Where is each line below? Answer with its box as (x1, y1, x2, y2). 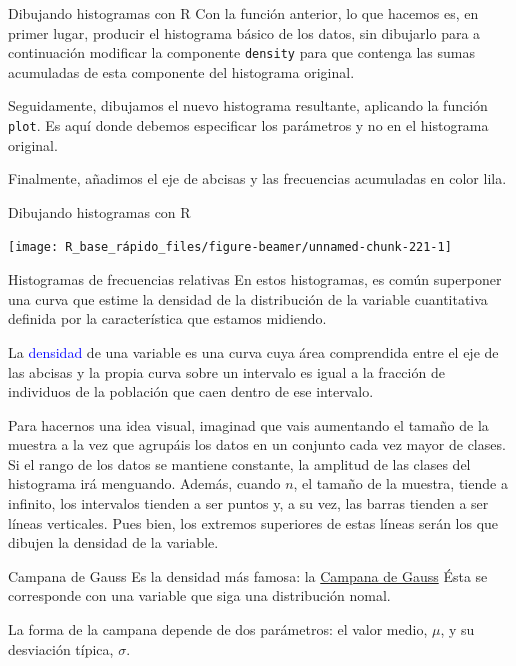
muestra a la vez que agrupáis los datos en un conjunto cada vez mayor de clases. (8, 434, 506, 455)
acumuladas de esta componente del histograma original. (8, 61, 355, 82)
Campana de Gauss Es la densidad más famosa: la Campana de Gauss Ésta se (8, 565, 488, 586)
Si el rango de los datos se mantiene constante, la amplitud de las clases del (8, 453, 471, 474)
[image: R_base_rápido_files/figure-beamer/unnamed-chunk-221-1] (8, 240, 452, 255)
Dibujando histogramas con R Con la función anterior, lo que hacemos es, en (8, 3, 479, 23)
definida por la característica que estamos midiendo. (8, 308, 327, 329)
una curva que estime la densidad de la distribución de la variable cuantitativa (8, 288, 488, 309)
